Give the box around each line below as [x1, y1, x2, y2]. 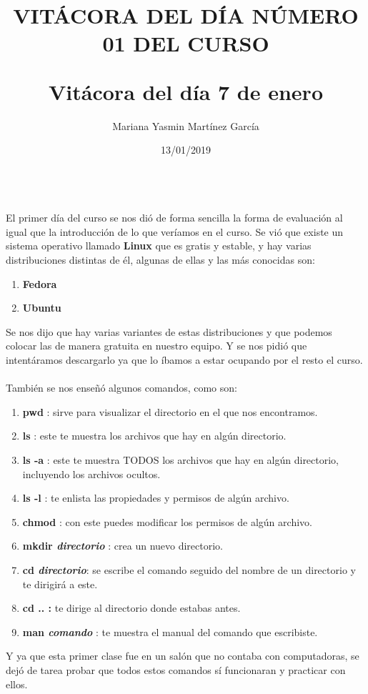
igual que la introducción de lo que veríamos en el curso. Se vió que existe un [6, 224, 344, 239]
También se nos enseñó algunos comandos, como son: [6, 380, 237, 395]
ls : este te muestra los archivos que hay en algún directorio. [22, 428, 287, 443]
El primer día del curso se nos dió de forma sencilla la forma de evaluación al [6, 210, 343, 225]
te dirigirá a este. [22, 576, 98, 591]
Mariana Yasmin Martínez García [112, 118, 259, 133]
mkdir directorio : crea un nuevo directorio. [22, 538, 224, 553]
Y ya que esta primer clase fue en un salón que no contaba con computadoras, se [6, 648, 359, 663]
